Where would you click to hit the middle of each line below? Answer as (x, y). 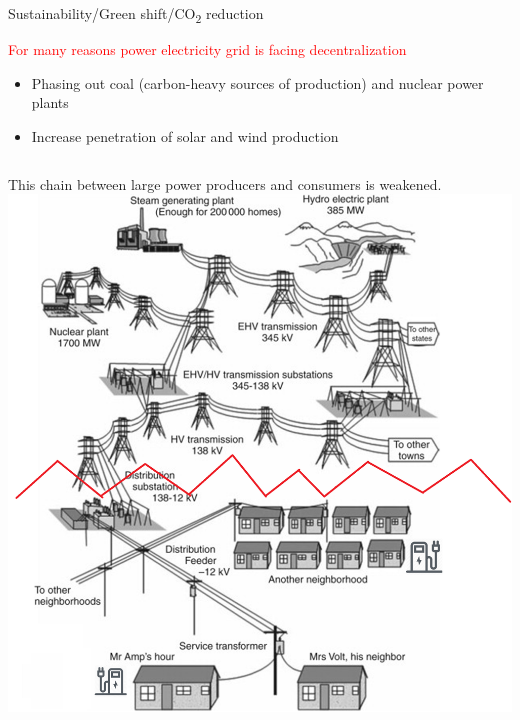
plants (50, 102)
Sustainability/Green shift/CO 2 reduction (136, 14)
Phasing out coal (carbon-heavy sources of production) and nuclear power (257, 82)
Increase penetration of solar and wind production (185, 135)
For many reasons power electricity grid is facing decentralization (207, 49)
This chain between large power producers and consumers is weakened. (225, 183)
